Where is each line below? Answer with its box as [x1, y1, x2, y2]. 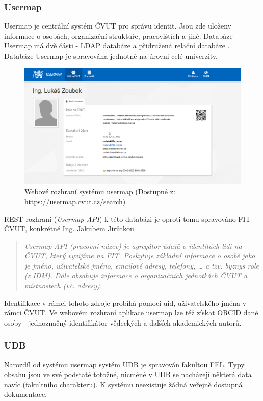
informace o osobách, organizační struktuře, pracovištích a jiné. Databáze [4, 30, 233, 41]
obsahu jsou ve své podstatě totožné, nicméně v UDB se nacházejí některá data [4, 369, 252, 380]
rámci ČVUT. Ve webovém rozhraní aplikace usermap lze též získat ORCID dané [4, 307, 258, 318]
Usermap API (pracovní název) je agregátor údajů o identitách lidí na [24, 240, 242, 251]
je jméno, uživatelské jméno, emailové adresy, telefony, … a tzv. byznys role [24, 260, 259, 271]
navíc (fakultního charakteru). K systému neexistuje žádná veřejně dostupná [4, 379, 243, 389]
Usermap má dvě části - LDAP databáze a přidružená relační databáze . [4, 40, 230, 51]
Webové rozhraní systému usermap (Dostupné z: [24, 186, 175, 197]
